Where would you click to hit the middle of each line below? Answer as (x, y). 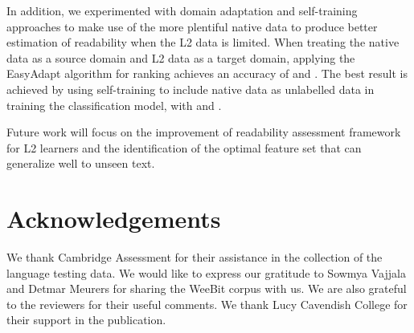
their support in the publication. (86, 320)
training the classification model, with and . (114, 105)
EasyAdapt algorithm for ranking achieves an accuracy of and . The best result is (207, 73)
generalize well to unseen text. (81, 163)
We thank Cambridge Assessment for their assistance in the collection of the (195, 257)
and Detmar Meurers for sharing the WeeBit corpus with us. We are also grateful (207, 288)
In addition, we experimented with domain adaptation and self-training (182, 10)
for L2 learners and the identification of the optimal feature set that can (184, 147)
